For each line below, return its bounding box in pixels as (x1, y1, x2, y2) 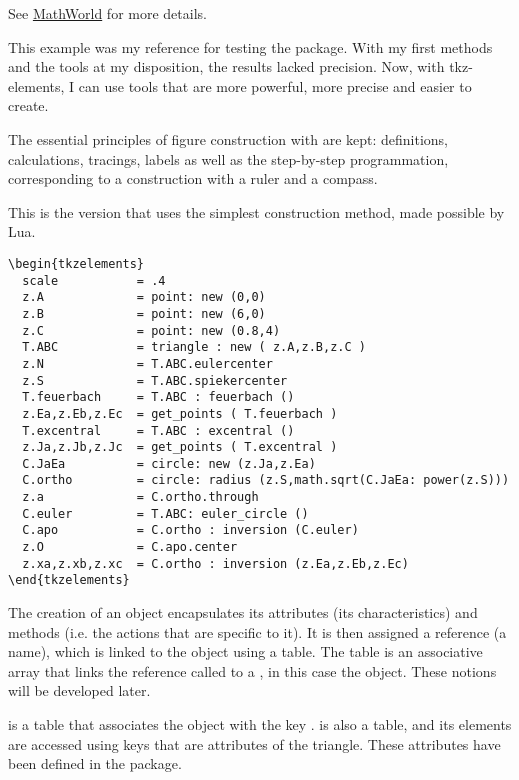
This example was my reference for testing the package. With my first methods (8, 36, 493, 57)
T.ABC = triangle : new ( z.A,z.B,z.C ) (22, 340, 366, 355)
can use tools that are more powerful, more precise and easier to (78, 75, 472, 96)
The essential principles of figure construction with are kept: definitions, (8, 128, 449, 149)
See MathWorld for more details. (8, 3, 207, 23)
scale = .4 (22, 273, 166, 288)
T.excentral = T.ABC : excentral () (22, 423, 295, 438)
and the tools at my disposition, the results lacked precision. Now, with (8, 56, 445, 77)
